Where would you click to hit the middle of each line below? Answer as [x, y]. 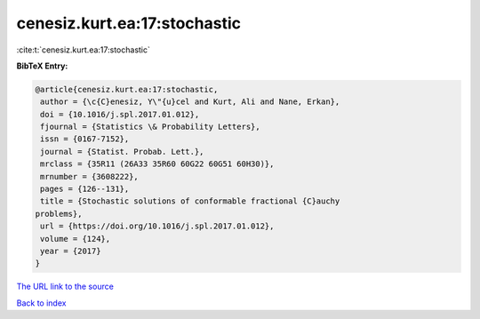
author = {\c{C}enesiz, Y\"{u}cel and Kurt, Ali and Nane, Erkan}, [190, 102]
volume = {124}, [76, 239]
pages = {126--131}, [85, 189]
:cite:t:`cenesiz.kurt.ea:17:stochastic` [84, 50]
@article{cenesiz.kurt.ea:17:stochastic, [127, 89]
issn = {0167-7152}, [85, 139]
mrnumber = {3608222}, [90, 176]
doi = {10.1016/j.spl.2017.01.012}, [120, 114]
